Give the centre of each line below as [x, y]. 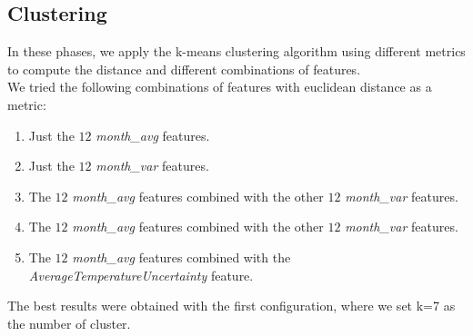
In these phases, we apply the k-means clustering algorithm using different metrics [236, 51]
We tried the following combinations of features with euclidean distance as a [220, 87]
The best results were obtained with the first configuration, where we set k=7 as [231, 306]
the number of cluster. [69, 323]
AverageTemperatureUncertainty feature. [141, 275]
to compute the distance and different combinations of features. [184, 69]
